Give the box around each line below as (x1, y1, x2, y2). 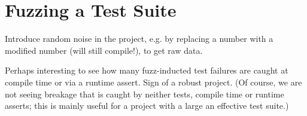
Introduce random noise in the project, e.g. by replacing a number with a (5, 32, 273, 45)
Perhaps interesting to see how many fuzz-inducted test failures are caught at (5, 64, 288, 77)
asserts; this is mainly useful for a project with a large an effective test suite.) (5, 99, 289, 112)
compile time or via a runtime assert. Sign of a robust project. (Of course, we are (5, 75, 302, 88)
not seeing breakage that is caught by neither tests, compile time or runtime (5, 87, 284, 100)
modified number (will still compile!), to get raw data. (5, 44, 203, 56)
